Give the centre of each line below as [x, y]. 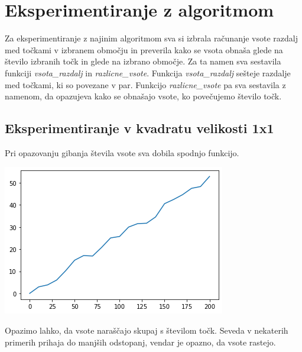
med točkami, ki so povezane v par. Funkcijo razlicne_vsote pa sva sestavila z [145, 84]
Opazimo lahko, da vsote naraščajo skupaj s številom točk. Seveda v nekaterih [147, 330]
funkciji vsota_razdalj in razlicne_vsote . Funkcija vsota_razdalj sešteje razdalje [148, 72]
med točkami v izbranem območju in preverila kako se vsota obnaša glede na [144, 49]
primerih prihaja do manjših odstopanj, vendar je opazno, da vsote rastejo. [140, 342]
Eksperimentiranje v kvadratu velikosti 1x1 [139, 128]
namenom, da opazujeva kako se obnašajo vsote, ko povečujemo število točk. [143, 96]
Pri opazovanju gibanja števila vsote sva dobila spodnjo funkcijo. [122, 152]
